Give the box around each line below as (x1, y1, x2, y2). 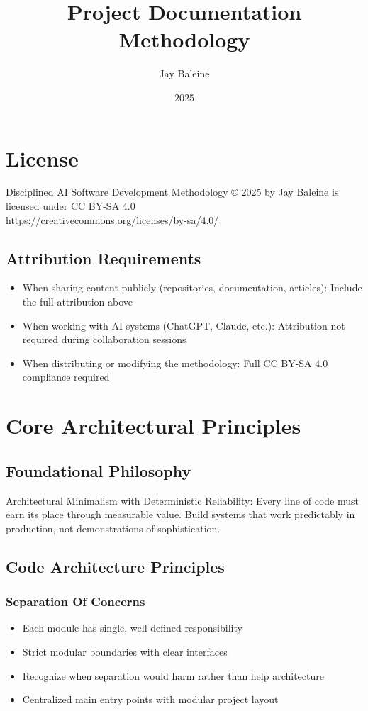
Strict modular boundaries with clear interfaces (22, 644, 228, 659)
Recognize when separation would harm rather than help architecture (22, 668, 324, 683)
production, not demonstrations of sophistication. (6, 520, 221, 535)
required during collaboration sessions (22, 332, 186, 347)
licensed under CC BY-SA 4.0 (6, 198, 135, 213)
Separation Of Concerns (6, 593, 145, 610)
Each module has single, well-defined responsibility (22, 620, 242, 635)
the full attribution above (22, 294, 133, 309)
